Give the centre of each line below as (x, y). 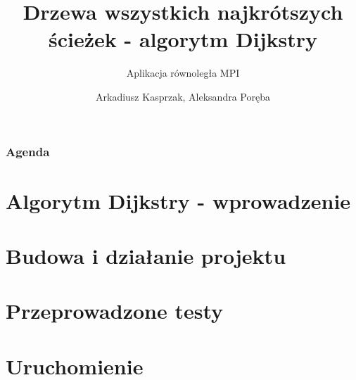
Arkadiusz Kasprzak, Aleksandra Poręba (183, 96)
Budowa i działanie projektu (146, 255)
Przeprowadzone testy (115, 311)
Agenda (28, 151)
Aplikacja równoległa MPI (183, 73)
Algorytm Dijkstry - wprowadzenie (178, 200)
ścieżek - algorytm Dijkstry (183, 39)
